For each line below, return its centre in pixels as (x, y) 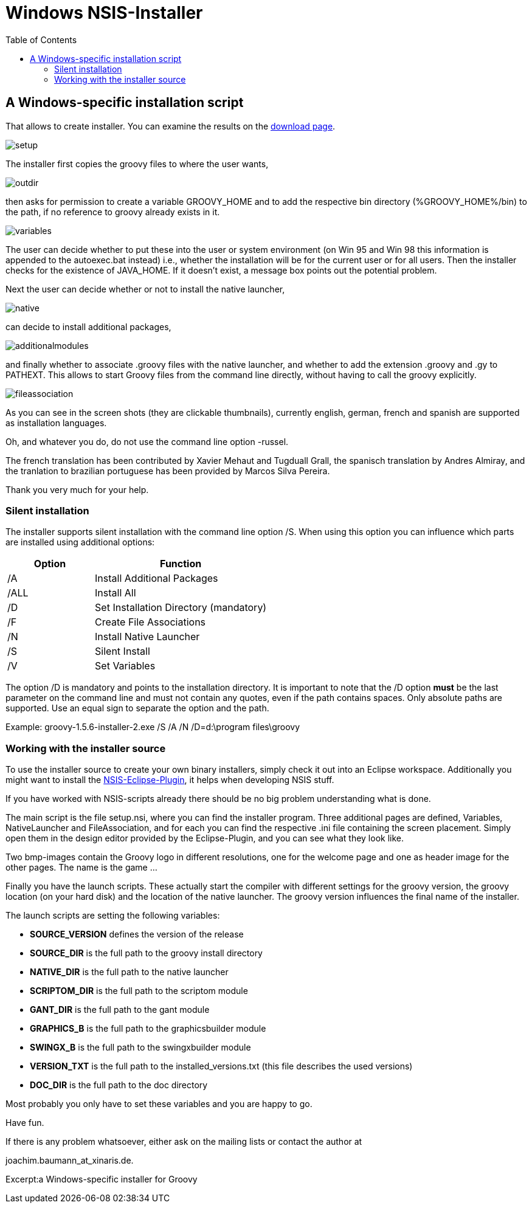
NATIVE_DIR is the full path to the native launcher (129, 972)
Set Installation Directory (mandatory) (181, 608)
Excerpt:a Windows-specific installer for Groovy (102, 1179)
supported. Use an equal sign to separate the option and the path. (137, 708)
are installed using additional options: (80, 542)
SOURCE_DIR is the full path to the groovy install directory (146, 953)
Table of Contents (41, 40)
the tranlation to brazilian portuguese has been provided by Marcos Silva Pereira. (168, 471)
